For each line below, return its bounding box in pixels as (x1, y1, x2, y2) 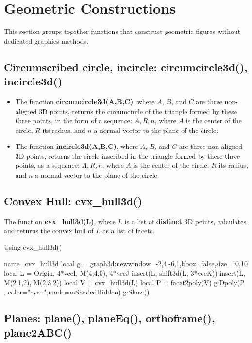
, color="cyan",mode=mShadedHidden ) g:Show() (4, 287, 150, 297)
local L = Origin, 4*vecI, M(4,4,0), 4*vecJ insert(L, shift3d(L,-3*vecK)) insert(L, (4, 268, 245, 278)
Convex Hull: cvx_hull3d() (4, 194, 142, 209)
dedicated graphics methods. (4, 35, 89, 46)
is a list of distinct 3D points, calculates (124, 216, 246, 226)
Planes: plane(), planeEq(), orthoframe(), (4, 310, 215, 326)
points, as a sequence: (15, 160, 80, 170)
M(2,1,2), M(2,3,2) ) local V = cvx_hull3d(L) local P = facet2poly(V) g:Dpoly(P (4, 277, 245, 287)
